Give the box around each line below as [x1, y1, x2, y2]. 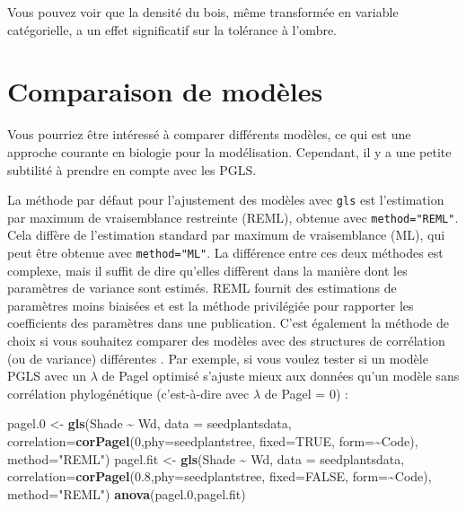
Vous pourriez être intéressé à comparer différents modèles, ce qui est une [7, 125, 411, 144]
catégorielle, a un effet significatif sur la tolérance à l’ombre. [7, 20, 338, 39]
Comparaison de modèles [7, 73, 323, 110]
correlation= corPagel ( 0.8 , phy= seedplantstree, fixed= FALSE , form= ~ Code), [7, 467, 432, 486]
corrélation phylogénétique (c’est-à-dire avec [7, 383, 250, 402]
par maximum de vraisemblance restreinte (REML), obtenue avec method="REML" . [7, 207, 459, 226]
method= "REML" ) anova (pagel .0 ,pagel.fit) [7, 484, 246, 503]
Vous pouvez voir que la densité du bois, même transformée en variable [7, 3, 399, 21]
